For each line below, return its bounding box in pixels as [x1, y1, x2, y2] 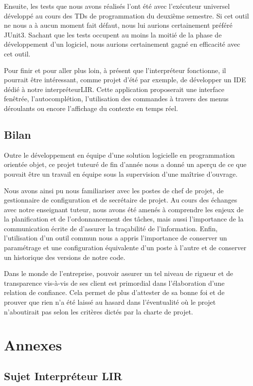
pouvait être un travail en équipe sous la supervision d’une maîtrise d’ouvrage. [4, 168, 238, 179]
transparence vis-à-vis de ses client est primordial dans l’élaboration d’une [4, 277, 225, 288]
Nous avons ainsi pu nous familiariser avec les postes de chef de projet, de [4, 185, 224, 195]
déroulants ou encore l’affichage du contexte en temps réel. [4, 103, 179, 113]
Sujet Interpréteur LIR [4, 368, 123, 383]
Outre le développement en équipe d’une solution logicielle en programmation [4, 149, 235, 160]
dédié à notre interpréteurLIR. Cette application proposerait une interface [4, 84, 225, 94]
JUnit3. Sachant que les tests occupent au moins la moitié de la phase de [4, 29, 222, 39]
